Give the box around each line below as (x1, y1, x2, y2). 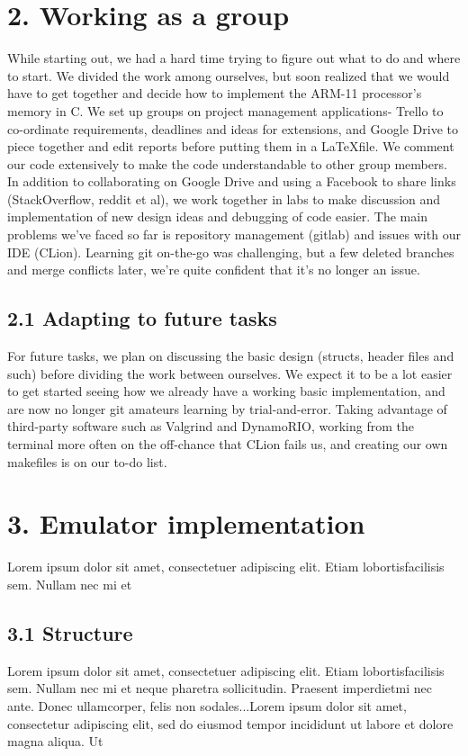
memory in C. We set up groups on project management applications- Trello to (7, 101, 444, 120)
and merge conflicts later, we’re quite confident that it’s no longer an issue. (7, 260, 420, 279)
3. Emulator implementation (7, 505, 365, 542)
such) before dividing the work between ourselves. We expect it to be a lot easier (7, 364, 453, 382)
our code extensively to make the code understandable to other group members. (7, 154, 447, 173)
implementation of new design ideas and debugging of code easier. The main (7, 207, 427, 226)
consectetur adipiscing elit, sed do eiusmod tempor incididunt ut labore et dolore (7, 714, 454, 733)
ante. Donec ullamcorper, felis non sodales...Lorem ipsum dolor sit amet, (7, 696, 407, 715)
